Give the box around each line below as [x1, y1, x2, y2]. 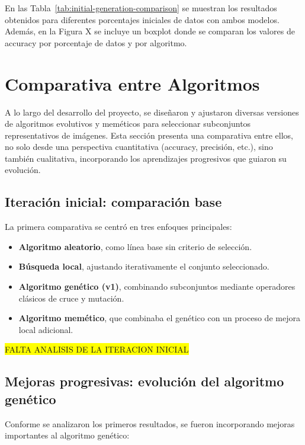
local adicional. [18, 323, 73, 335]
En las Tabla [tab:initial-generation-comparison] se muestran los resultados [5, 2, 277, 14]
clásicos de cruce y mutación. [18, 292, 124, 304]
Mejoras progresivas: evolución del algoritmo [5, 372, 284, 390]
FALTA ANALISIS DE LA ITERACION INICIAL [5, 343, 189, 356]
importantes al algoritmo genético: [5, 429, 130, 441]
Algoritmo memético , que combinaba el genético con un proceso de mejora [18, 312, 300, 324]
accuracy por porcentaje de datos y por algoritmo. [5, 36, 187, 49]
